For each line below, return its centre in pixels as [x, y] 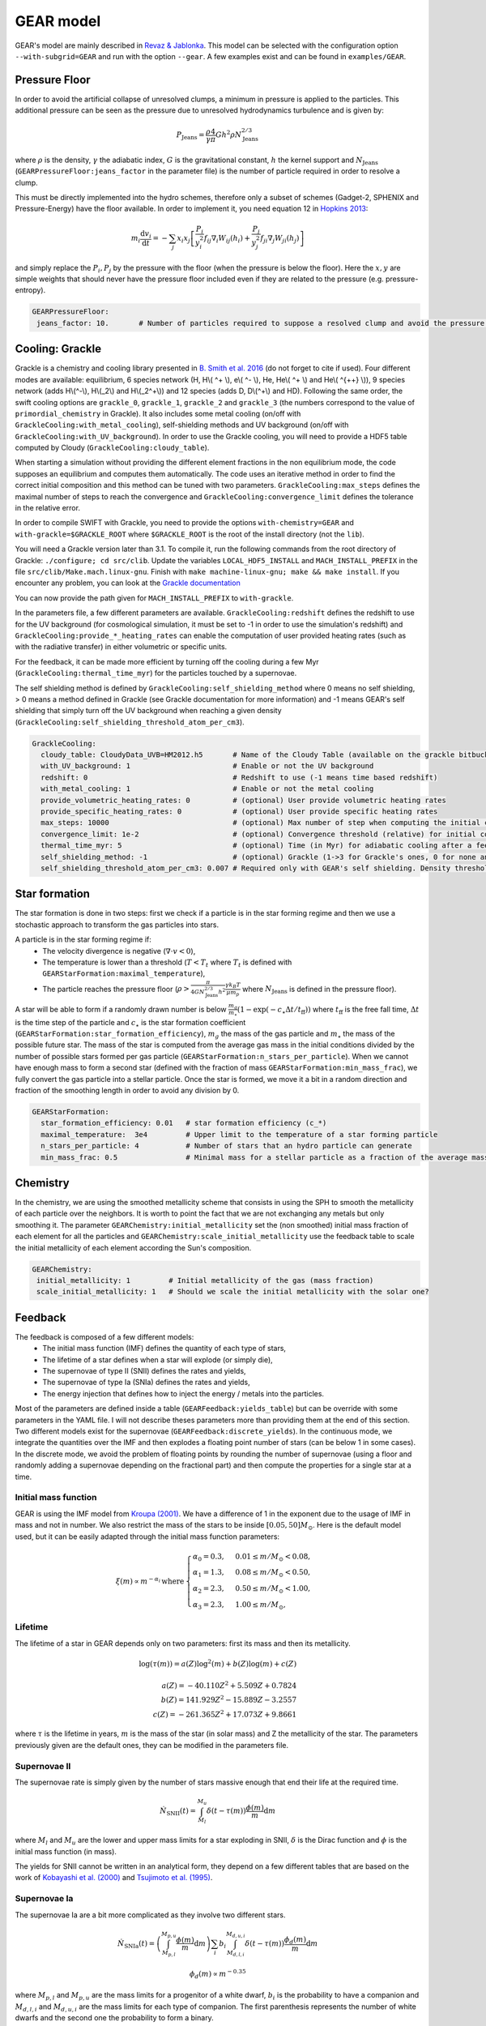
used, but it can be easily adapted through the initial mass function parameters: [147, 1537]
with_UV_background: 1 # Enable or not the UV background [207, 766]
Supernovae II [43, 1766]
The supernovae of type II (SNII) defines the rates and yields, [144, 1371]
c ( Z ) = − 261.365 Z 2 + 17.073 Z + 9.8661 [225, 1714]
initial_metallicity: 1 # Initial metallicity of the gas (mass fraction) [205, 1280]
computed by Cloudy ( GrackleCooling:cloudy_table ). [112, 448]
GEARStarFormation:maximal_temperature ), [124, 973]
